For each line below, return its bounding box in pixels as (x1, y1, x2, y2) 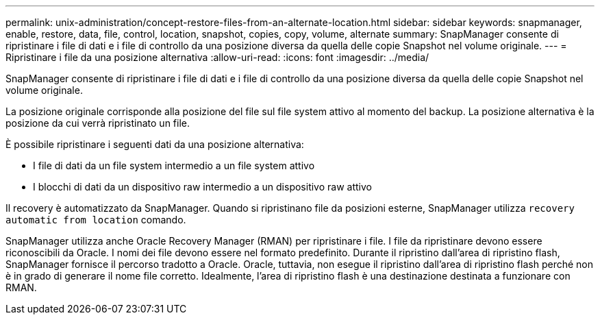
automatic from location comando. (5, 214, 186, 225)
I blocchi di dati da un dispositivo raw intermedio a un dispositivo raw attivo (33, 181, 372, 193)
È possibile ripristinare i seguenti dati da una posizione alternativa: (5, 138, 304, 150)
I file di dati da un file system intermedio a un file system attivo (33, 160, 315, 171)
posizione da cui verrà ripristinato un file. (5, 117, 190, 129)
